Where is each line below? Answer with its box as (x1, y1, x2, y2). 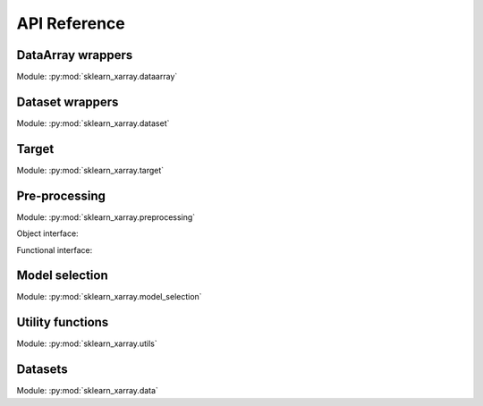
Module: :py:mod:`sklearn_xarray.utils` (16, 338, 157, 349)
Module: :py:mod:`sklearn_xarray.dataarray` (16, 72, 178, 82)
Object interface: (16, 228, 80, 239)
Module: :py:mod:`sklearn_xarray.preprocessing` (16, 211, 196, 223)
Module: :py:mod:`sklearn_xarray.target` (16, 165, 165, 175)
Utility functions (16, 315, 109, 330)
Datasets (16, 362, 68, 377)
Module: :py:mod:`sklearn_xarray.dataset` (16, 117, 170, 129)
